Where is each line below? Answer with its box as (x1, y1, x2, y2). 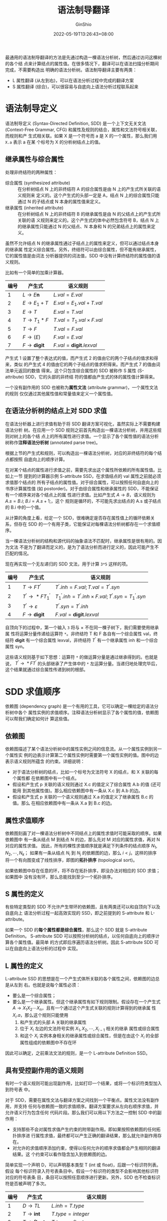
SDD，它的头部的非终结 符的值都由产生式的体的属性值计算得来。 (25, 374, 158, 380)
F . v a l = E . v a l (53, 334, 83, 341)
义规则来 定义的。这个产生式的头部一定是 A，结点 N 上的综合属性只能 (17, 192, 160, 198)
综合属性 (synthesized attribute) (5, 180, 71, 186)
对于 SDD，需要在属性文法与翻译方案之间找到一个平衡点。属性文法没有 (5, 1097, 151, 1103)
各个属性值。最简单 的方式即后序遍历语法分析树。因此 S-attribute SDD (9, 940, 153, 946)
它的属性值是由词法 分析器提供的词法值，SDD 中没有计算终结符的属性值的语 (5, 253, 161, 259)
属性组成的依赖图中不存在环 (19, 1040, 77, 1046)
